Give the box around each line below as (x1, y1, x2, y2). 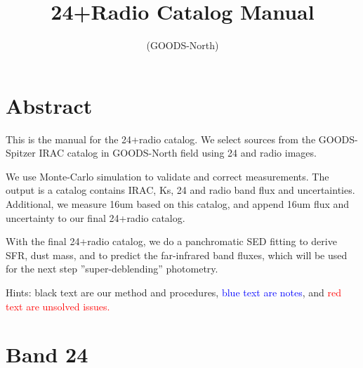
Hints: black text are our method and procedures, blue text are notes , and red (6, 285, 342, 299)
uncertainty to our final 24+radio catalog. (6, 210, 185, 225)
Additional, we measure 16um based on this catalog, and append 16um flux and (6, 197, 350, 211)
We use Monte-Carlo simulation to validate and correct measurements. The (6, 169, 329, 183)
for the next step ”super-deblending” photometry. (6, 261, 218, 276)
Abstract (6, 91, 93, 119)
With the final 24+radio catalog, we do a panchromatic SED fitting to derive (6, 234, 337, 249)
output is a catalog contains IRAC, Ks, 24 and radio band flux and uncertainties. (6, 183, 355, 197)
